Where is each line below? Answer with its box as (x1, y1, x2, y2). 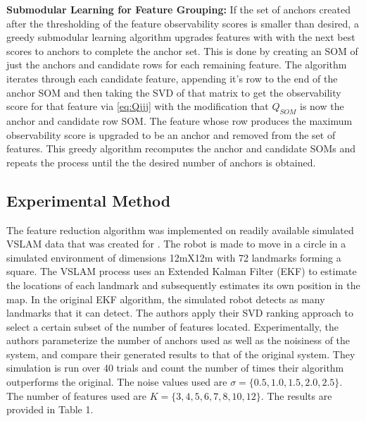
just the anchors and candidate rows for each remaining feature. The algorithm (6, 57, 347, 72)
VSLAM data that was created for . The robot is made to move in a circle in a (6, 236, 346, 251)
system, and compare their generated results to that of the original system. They (6, 346, 355, 361)
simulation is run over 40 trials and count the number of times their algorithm (6, 360, 344, 375)
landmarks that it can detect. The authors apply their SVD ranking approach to (6, 305, 353, 320)
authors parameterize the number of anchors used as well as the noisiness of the (6, 333, 351, 348)
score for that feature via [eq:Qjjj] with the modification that (6, 99, 269, 114)
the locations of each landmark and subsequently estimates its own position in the (6, 277, 360, 292)
